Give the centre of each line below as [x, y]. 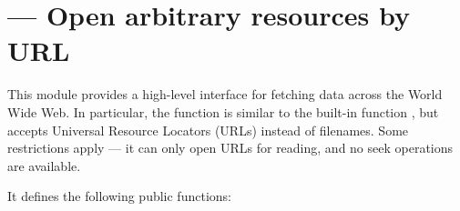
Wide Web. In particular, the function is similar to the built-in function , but [223, 111]
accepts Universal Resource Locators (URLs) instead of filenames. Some [208, 130]
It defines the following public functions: [119, 196]
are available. [44, 165]
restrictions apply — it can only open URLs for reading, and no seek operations [230, 148]
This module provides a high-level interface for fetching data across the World [225, 94]
